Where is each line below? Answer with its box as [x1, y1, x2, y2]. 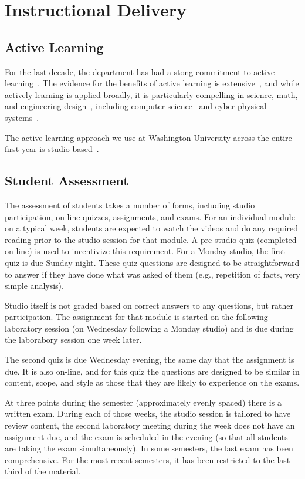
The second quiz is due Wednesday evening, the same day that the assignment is [5, 353, 294, 366]
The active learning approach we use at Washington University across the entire [5, 131, 292, 143]
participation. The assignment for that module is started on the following [5, 311, 268, 323]
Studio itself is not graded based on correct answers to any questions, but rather [5, 299, 293, 311]
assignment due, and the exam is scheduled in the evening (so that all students [5, 430, 288, 443]
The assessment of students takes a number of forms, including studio [5, 198, 255, 211]
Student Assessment [5, 171, 129, 190]
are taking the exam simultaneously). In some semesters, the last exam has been [5, 442, 293, 454]
